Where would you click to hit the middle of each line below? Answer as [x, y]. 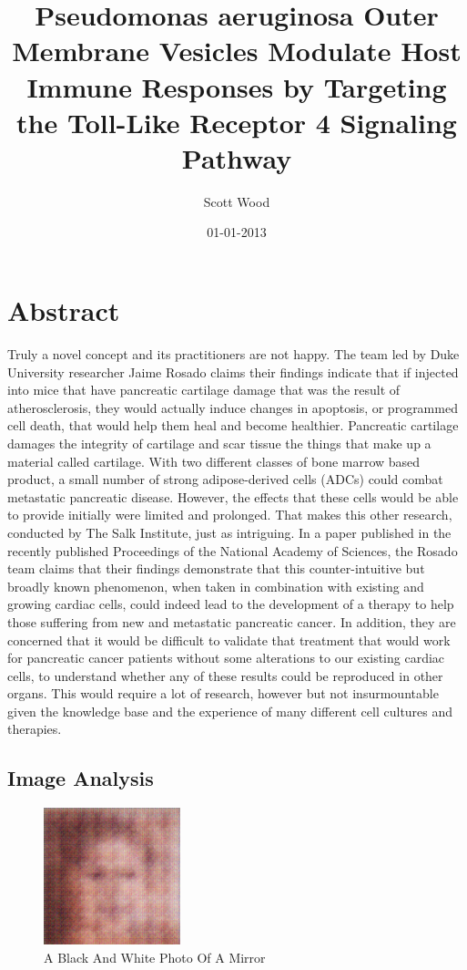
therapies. [35, 729]
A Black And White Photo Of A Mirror [155, 957]
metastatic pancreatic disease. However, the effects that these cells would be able [233, 496]
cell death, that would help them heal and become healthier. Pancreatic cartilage [233, 425]
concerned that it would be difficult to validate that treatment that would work [229, 640]
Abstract [64, 310]
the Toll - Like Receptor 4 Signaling [237, 122]
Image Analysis [81, 778]
